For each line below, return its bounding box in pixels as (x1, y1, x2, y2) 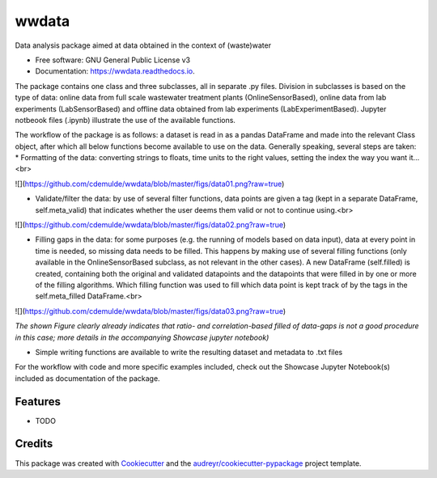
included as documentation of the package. (15, 373, 161, 383)
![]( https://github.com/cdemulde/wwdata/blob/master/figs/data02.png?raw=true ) (15, 220, 286, 230)
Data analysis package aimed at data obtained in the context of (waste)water (15, 40, 271, 50)
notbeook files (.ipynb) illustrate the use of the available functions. (15, 115, 236, 125)
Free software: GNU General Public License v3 (35, 55, 191, 65)
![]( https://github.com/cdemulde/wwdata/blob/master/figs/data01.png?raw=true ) (15, 179, 285, 188)
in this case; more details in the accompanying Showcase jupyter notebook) (15, 332, 269, 342)
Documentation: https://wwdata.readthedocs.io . (35, 66, 195, 76)
